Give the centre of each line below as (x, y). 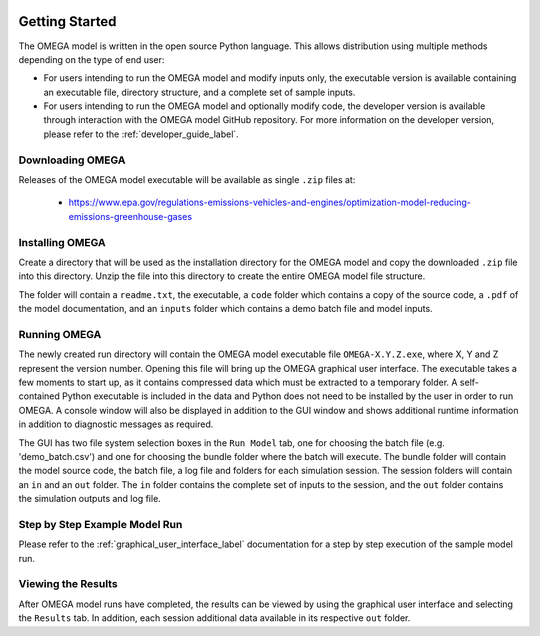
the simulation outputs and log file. (90, 499)
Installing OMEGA (62, 242)
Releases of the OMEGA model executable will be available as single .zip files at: (187, 179)
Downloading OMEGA (72, 160)
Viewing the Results (68, 584)
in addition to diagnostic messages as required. (116, 424)
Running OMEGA (60, 334)
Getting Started (67, 21)
